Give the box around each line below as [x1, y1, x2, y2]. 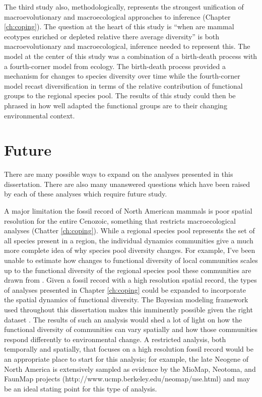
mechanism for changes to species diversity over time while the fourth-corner [4, 71, 240, 81]
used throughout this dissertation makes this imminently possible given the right [4, 304, 253, 314]
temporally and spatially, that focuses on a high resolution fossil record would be [4, 344, 253, 354]
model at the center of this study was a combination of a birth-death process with [4, 50, 257, 61]
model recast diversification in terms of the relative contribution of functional [4, 80, 243, 91]
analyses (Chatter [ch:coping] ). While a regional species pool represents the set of [4, 225, 255, 236]
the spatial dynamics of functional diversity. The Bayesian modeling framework [4, 294, 248, 305]
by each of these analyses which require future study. [4, 188, 167, 199]
